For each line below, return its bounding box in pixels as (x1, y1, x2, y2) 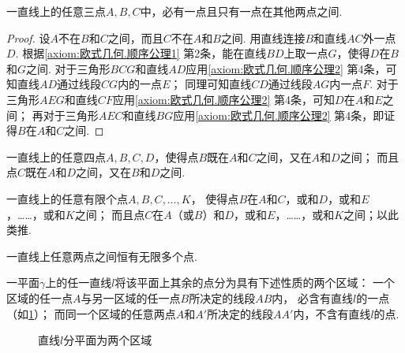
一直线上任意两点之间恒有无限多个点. (6, 247, 197, 264)
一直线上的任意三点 (6, 3, 106, 19)
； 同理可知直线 (170, 76, 252, 92)
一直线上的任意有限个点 (6, 190, 128, 206)
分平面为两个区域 (63, 332, 152, 348)
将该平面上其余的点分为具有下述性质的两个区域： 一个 (114, 274, 396, 291)
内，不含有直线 (293, 305, 371, 321)
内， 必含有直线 (272, 289, 353, 306)
